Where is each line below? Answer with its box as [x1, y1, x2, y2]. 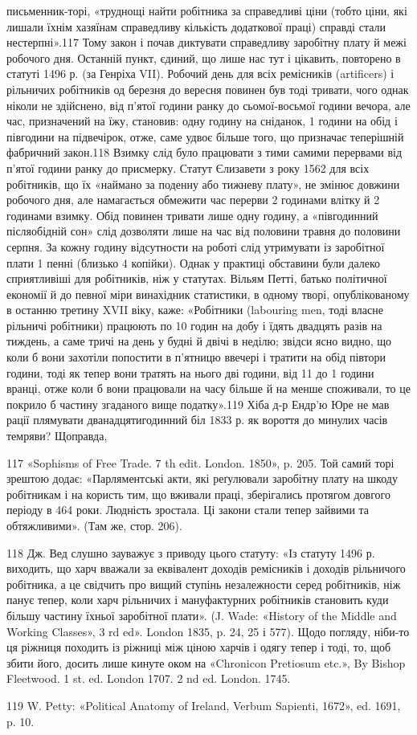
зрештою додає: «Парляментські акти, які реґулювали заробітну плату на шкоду [6, 470, 398, 487]
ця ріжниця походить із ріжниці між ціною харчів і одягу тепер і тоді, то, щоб [6, 639, 391, 655]
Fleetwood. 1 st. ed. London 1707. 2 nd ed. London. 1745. [6, 670, 291, 687]
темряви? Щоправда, [6, 427, 108, 444]
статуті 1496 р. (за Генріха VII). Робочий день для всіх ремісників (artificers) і [6, 65, 395, 82]
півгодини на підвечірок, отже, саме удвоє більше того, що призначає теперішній [6, 128, 404, 145]
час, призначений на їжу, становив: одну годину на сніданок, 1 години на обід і [6, 112, 398, 129]
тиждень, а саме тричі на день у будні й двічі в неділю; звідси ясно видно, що [6, 333, 391, 349]
